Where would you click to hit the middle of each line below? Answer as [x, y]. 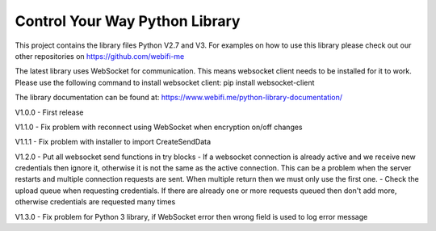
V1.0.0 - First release [49, 112]
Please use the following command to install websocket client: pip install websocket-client [165, 82]
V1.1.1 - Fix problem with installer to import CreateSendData [113, 142]
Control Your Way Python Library [128, 21]
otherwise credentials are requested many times [95, 202]
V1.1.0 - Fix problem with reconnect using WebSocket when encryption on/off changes [159, 127]
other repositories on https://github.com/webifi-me [100, 56]
